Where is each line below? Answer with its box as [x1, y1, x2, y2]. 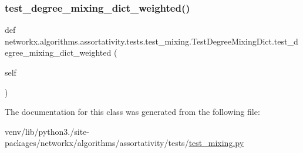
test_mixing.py [188, 137, 244, 149]
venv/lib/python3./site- [5, 125, 89, 137]
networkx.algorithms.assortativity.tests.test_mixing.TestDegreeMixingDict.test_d [5, 35, 298, 47]
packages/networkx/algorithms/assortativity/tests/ [5, 137, 189, 149]
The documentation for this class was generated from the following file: [5, 106, 260, 118]
